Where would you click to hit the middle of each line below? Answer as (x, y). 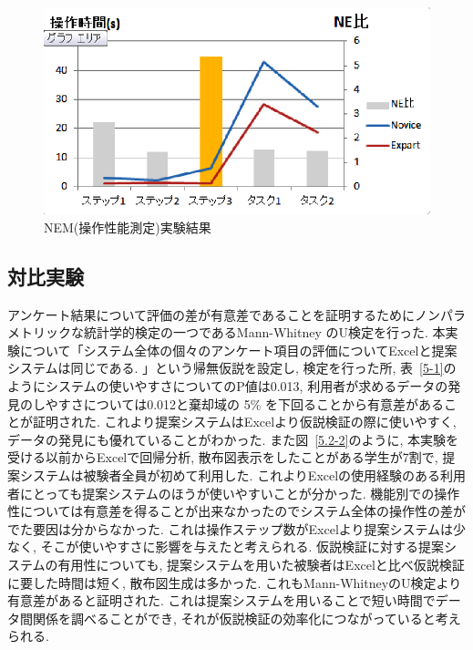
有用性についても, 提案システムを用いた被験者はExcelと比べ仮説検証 (261, 564)
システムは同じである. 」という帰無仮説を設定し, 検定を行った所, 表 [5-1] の (232, 368)
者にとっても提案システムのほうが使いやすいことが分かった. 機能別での (221, 493)
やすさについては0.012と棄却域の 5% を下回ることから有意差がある (245, 403)
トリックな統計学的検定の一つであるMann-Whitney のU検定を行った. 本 (232, 332)
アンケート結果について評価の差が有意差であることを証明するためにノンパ (230, 314)
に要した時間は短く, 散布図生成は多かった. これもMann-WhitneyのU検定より (235, 582)
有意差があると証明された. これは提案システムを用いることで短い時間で (221, 600)
